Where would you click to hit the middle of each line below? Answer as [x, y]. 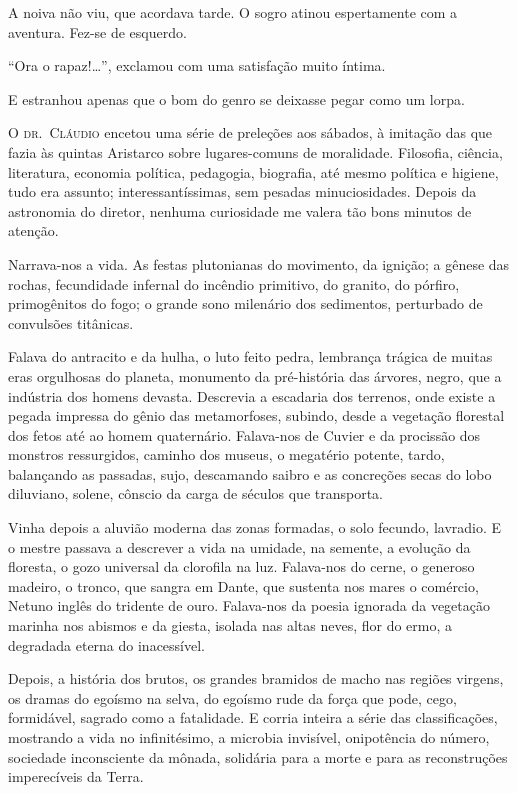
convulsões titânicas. [71, 322]
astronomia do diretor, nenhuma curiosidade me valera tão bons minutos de [240, 210]
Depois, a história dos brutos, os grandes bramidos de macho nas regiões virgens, [256, 678]
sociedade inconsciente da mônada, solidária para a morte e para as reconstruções [258, 756]
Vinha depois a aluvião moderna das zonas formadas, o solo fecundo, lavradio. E [255, 527]
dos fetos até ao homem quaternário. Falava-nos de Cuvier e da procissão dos [244, 434]
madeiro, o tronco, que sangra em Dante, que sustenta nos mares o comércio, [243, 585]
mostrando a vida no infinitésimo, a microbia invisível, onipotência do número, [249, 737]
